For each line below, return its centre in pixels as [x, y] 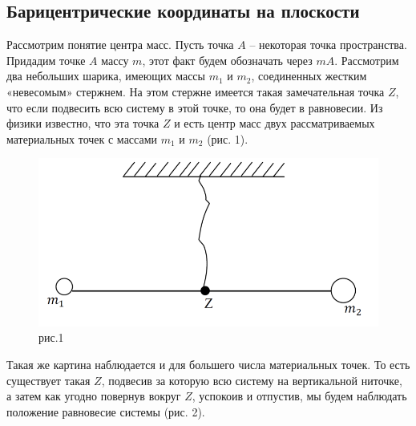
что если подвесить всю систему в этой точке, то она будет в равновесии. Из [195, 107]
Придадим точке [46, 60]
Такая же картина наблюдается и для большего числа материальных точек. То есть [208, 364]
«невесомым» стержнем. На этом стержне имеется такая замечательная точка [196, 91]
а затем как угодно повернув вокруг [94, 396]
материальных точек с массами [82, 138]
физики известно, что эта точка [83, 123]
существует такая [48, 380]
